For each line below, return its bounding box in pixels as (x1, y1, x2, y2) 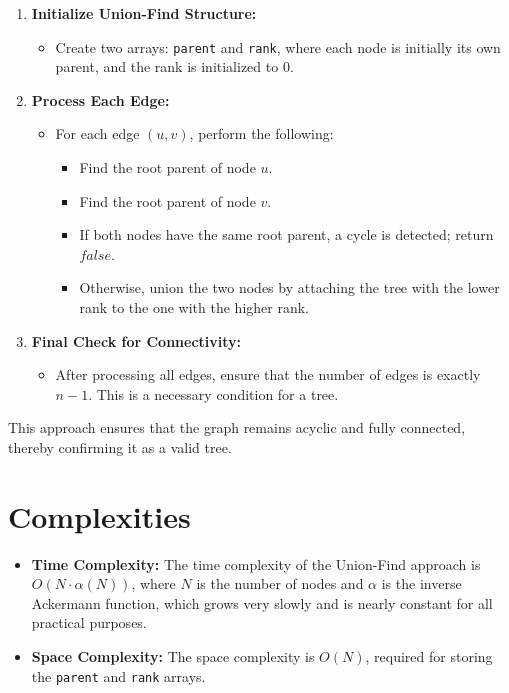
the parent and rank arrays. (31, 665, 206, 686)
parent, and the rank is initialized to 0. (55, 56, 294, 77)
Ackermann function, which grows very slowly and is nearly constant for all (31, 592, 493, 613)
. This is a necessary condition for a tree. (88, 383, 339, 404)
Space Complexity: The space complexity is (31, 646, 315, 667)
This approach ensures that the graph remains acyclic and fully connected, (8, 417, 466, 438)
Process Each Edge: (31, 89, 170, 110)
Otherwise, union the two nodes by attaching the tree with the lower (79, 277, 500, 298)
